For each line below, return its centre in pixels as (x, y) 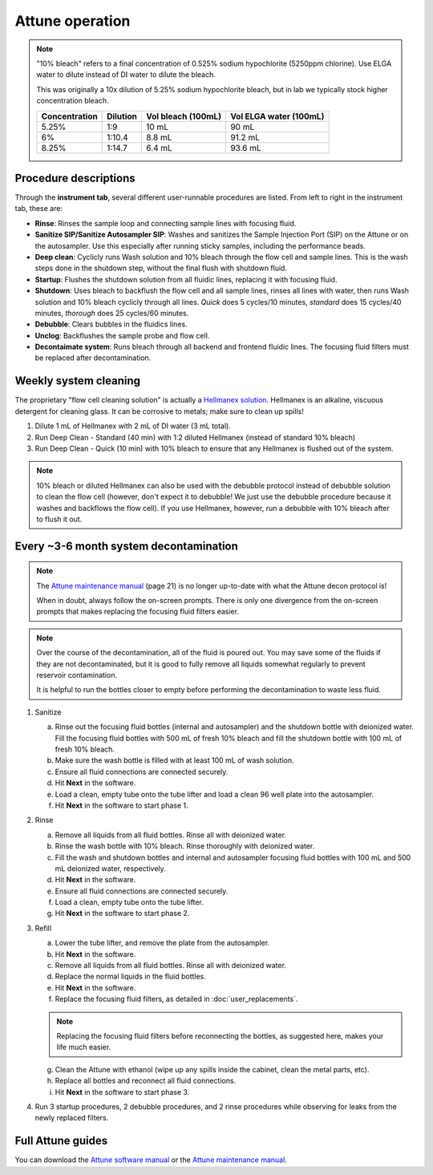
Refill (43, 928)
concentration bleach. (73, 101)
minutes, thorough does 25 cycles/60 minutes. (112, 313)
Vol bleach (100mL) (184, 116)
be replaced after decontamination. (93, 358)
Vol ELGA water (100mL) (277, 116)
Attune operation (73, 21)
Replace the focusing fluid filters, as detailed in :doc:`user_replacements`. (176, 999)
